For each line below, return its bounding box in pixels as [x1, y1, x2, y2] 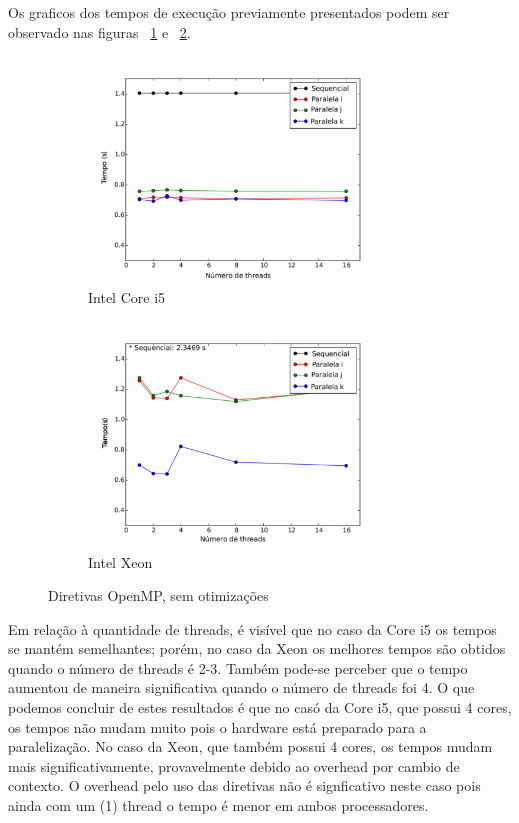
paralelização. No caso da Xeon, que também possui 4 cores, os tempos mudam [8, 736, 493, 757]
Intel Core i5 [88, 286, 166, 307]
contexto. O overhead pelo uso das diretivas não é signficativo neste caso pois [8, 775, 481, 796]
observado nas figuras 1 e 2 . [8, 21, 191, 42]
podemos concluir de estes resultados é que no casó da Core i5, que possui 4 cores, [8, 697, 512, 718]
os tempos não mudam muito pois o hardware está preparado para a [8, 716, 427, 737]
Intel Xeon [88, 551, 153, 572]
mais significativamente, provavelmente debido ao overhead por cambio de [8, 755, 460, 776]
